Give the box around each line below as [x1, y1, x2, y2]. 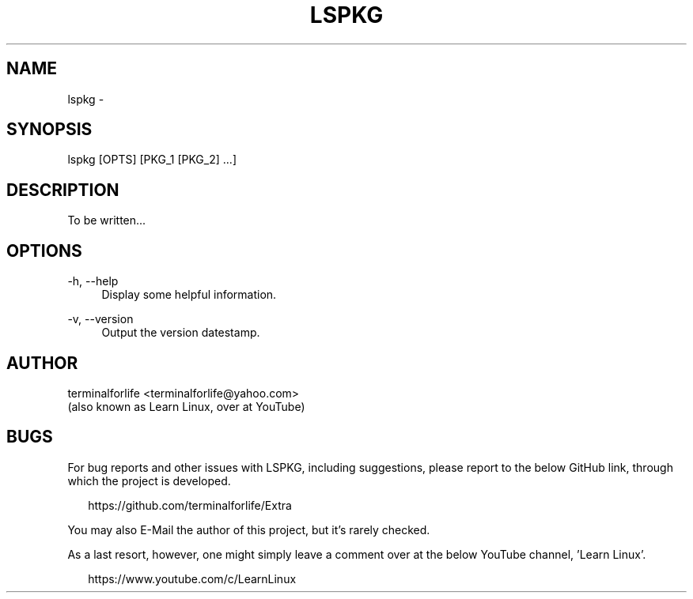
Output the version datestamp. [101, 326, 260, 340]
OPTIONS [6, 240, 82, 261]
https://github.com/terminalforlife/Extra [88, 498, 292, 512]
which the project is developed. [67, 473, 231, 488]
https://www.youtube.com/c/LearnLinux [88, 571, 297, 586]
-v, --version [67, 312, 134, 326]
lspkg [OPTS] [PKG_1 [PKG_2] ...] [67, 153, 237, 167]
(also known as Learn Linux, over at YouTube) [67, 399, 305, 413]
